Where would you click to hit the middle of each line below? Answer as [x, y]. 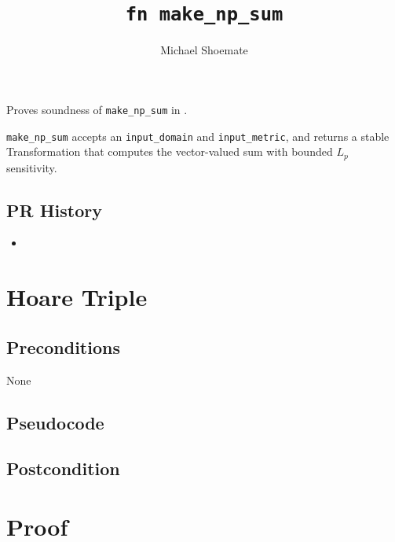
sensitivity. [32, 167]
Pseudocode [55, 422]
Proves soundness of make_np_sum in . [97, 109]
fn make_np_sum [204, 15]
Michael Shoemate [204, 50]
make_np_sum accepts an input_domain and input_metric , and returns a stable [198, 136]
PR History [54, 210]
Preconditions [63, 347]
